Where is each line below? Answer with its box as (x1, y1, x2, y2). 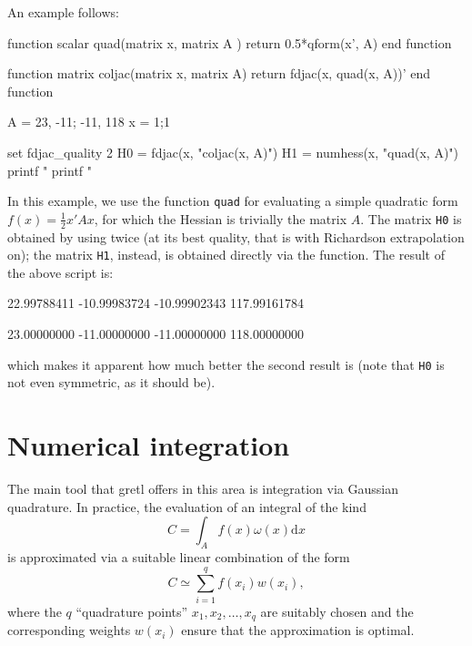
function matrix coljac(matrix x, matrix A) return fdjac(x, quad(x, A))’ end (7, 64, 430, 83)
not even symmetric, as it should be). (7, 373, 216, 392)
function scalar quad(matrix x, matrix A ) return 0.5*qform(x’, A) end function (7, 33, 452, 52)
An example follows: (7, 3, 119, 21)
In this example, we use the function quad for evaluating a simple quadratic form (7, 191, 458, 210)
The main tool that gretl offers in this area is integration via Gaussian (7, 479, 398, 498)
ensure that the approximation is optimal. (181, 620, 415, 640)
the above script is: (7, 262, 114, 282)
